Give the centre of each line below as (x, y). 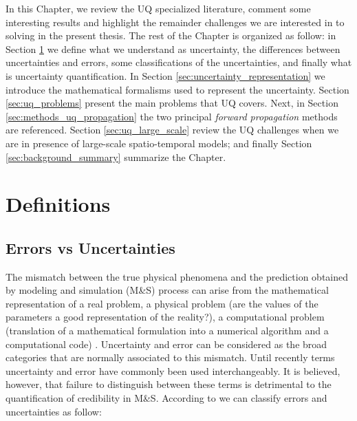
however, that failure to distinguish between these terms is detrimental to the (169, 384)
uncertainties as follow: (54, 411)
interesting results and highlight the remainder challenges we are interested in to (175, 22)
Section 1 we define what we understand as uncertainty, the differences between (173, 48)
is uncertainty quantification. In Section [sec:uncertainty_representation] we (165, 75)
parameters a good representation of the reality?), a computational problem (165, 317)
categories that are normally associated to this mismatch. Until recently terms (170, 357)
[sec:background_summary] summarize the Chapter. (116, 156)
